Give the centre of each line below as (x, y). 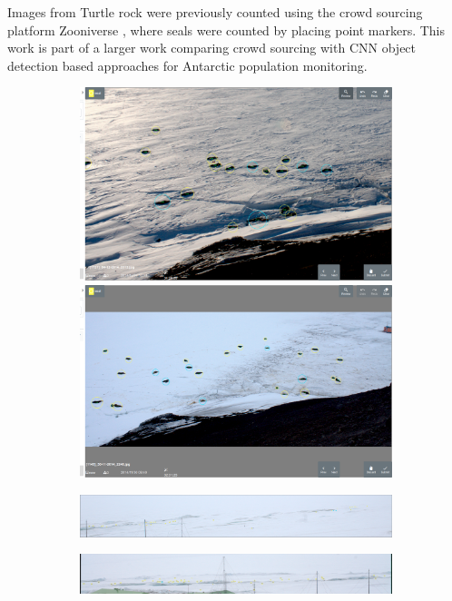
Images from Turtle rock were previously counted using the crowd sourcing (215, 12)
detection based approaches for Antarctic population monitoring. (187, 65)
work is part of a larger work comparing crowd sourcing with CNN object (212, 48)
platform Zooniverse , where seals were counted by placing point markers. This (226, 30)
